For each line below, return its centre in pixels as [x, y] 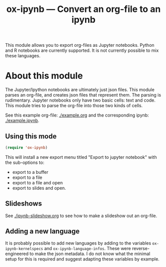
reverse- [141, 249]
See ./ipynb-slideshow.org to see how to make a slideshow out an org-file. [81, 216]
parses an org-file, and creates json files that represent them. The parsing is [83, 95]
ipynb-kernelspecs [24, 249]
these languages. [23, 56]
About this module [44, 76]
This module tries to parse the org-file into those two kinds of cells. [74, 106]
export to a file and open [38, 182]
